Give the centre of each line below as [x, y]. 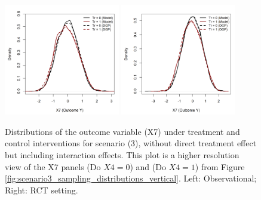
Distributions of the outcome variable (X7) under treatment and [122, 131]
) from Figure [220, 166]
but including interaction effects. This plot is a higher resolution [122, 155]
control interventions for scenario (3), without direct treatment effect [131, 143]
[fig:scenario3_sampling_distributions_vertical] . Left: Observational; [131, 178]
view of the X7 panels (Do [53, 166]
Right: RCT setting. [42, 190]
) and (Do [148, 166]
